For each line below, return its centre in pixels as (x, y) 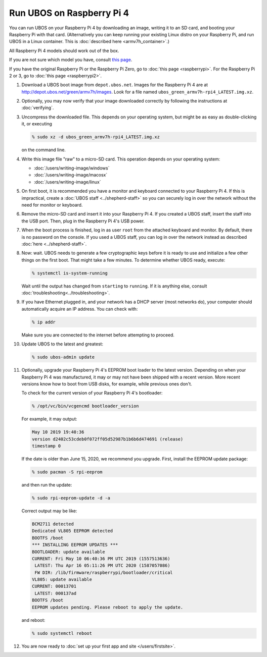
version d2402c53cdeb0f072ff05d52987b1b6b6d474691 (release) (108, 439)
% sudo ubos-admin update (63, 357)
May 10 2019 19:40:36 (58, 432)
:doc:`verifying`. (38, 108)
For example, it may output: (49, 419)
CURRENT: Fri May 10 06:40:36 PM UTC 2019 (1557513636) (101, 558)
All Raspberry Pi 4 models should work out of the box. (64, 51)
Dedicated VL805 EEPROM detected (72, 531)
